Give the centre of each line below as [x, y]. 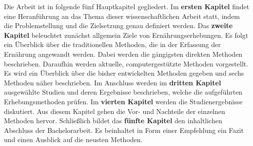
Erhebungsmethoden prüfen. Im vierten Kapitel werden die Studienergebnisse [123, 101]
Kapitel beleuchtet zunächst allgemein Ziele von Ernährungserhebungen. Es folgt [126, 35]
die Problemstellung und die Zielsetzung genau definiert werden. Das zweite [118, 25]
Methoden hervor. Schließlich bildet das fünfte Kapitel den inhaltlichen [113, 121]
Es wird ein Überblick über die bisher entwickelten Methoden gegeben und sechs [124, 73]
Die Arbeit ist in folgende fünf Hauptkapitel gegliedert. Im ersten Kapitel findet [127, 6]
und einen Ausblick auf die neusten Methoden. [73, 139]
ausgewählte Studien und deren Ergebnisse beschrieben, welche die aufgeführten [123, 92]
